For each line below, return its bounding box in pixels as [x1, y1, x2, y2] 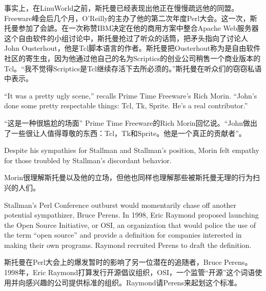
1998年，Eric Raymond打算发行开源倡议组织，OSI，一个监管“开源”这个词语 [4, 267, 255, 278]
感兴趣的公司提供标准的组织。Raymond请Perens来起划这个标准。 [25, 277, 241, 287]
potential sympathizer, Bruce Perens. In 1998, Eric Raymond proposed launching [4, 209, 259, 220]
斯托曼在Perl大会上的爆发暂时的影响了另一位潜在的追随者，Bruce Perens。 [4, 257, 252, 267]
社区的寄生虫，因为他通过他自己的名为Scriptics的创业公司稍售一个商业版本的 [4, 52, 261, 63]
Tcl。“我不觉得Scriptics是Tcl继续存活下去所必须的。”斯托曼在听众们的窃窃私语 [4, 63, 262, 73]
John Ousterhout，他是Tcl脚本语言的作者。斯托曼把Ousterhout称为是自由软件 [4, 43, 261, 53]
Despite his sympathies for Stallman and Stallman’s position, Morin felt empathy [4, 145, 259, 156]
